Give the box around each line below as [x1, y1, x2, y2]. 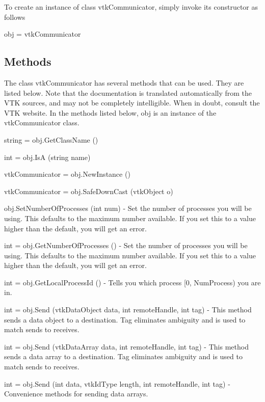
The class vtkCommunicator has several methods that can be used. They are [4, 77, 244, 88]
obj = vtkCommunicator [4, 29, 81, 39]
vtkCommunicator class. [4, 117, 79, 128]
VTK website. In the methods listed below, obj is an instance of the [4, 107, 217, 118]
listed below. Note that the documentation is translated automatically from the [4, 87, 252, 98]
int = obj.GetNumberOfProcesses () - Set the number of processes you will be [4, 240, 248, 251]
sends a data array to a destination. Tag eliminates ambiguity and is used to [4, 351, 243, 362]
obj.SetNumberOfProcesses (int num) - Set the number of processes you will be [4, 203, 252, 213]
